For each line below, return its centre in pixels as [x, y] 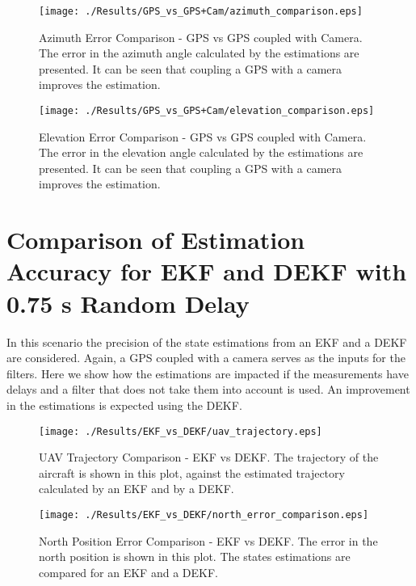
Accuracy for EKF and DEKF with [207, 271]
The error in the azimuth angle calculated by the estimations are [199, 53]
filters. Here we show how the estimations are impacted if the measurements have [208, 373]
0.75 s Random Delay [128, 303]
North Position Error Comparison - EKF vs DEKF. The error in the [208, 540]
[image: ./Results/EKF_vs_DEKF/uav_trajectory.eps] [181, 431]
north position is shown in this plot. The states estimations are [195, 556]
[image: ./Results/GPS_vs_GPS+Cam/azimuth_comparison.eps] [201, 11]
